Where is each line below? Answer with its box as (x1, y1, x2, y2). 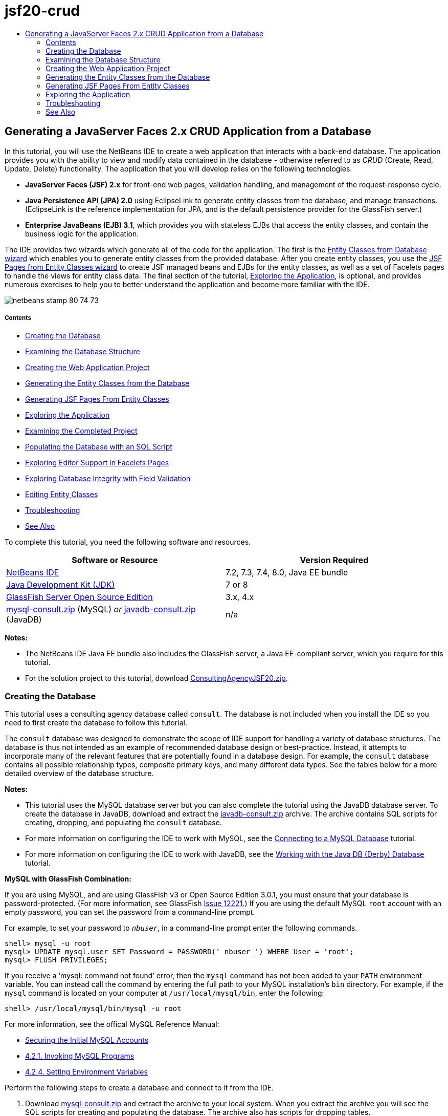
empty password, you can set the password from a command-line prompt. (5, 908, 255, 917)
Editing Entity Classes (25, 490, 98, 499)
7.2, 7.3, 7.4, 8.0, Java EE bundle (226, 567, 348, 578)
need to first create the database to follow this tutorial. (5, 718, 187, 727)
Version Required (300, 555, 369, 566)
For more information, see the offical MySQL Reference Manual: (5, 1020, 219, 1029)
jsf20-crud (5, 2, 80, 19)
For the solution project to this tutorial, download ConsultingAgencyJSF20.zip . (25, 674, 288, 683)
